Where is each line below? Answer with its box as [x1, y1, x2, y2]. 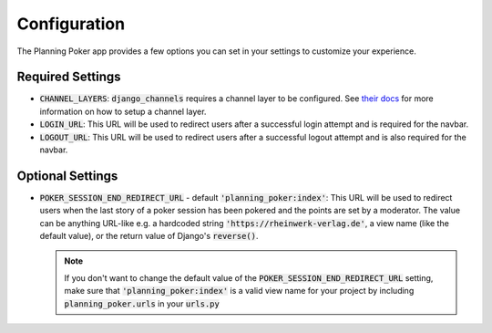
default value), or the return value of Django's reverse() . [39, 231, 259, 242]
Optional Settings [16, 168, 118, 183]
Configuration [16, 14, 126, 34]
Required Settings [16, 69, 122, 85]
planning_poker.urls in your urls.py [64, 297, 220, 309]
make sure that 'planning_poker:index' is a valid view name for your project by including [64, 286, 415, 297]
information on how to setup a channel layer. [39, 106, 207, 117]
